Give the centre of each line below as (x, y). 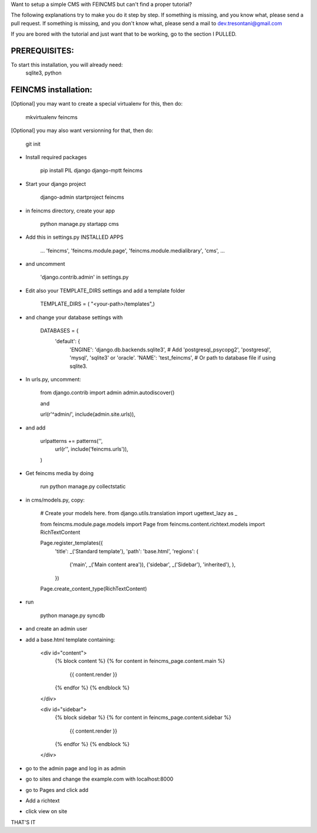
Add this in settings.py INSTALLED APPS (74, 237)
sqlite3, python (43, 73)
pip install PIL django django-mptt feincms (92, 171)
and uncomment (45, 264)
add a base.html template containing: (70, 639)
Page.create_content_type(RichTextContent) (94, 589)
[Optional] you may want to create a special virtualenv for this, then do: (97, 104)
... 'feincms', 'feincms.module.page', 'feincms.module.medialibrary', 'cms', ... (133, 250)
